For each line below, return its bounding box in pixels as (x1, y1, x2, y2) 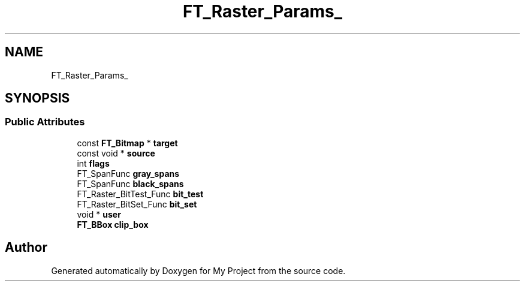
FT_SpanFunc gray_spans (77, 168, 180, 179)
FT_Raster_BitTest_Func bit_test (77, 188, 204, 199)
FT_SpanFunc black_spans (77, 178, 184, 189)
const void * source (77, 147, 155, 158)
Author (5, 240, 47, 255)
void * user (77, 209, 121, 219)
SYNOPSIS (5, 91, 70, 106)
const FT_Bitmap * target (77, 137, 178, 148)
